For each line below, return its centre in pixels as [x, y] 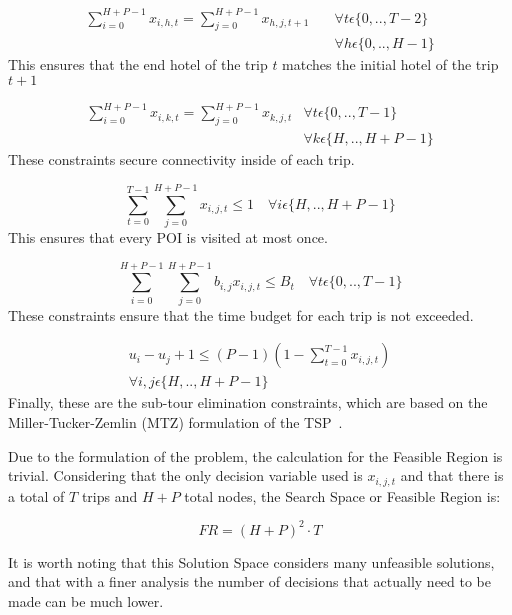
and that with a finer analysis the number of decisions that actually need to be [250, 581]
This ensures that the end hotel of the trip [138, 64]
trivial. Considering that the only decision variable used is [185, 475]
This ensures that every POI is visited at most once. [168, 237]
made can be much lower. [86, 600]
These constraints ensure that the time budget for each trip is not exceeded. [241, 314]
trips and [109, 495]
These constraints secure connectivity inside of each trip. [181, 159]
